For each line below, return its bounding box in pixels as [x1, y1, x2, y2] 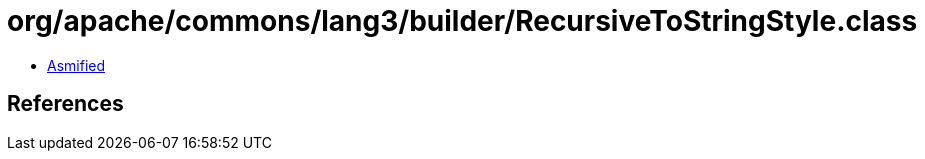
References [7, 91, 124, 117]
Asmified [47, 56, 106, 74]
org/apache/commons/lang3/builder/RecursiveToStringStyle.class [7, 4, 918, 38]
